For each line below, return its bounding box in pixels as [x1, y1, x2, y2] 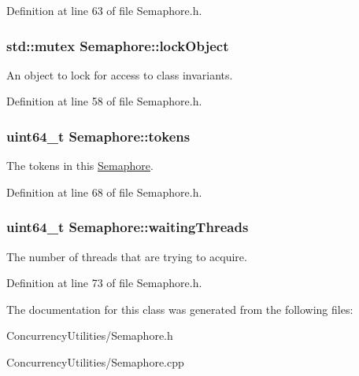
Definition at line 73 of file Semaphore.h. [6, 275, 202, 291]
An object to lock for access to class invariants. [6, 66, 233, 83]
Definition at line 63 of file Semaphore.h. [6, 2, 202, 18]
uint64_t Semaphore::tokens [6, 126, 191, 146]
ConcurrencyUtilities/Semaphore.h [6, 327, 173, 344]
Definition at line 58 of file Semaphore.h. [6, 93, 202, 109]
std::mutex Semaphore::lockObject [6, 35, 229, 55]
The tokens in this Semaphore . [6, 157, 154, 174]
